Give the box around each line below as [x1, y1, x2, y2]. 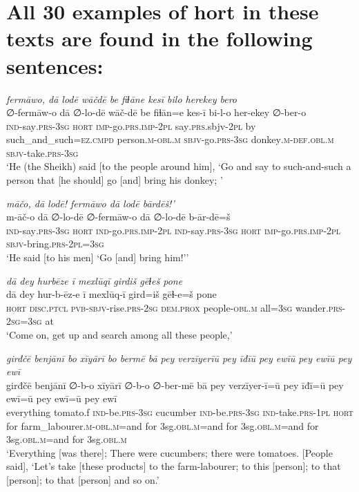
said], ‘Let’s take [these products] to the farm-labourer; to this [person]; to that [6, 459, 341, 473]
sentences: [6, 51, 104, 79]
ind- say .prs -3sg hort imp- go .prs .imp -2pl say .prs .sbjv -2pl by [6, 118, 256, 133]
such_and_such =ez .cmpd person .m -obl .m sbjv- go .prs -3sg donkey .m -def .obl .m [6, 132, 334, 146]
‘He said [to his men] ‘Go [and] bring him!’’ [6, 250, 189, 265]
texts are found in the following [6, 24, 313, 53]
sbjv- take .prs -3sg [6, 145, 79, 160]
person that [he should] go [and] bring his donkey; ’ [6, 173, 223, 187]
